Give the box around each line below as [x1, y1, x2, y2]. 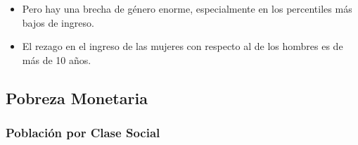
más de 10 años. [22, 52, 91, 67]
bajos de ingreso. [22, 15, 94, 30]
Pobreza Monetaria [6, 87, 148, 108]
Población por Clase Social [6, 124, 160, 141]
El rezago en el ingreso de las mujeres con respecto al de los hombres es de [22, 39, 343, 53]
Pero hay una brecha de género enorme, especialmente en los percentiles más [22, 1, 352, 15]
